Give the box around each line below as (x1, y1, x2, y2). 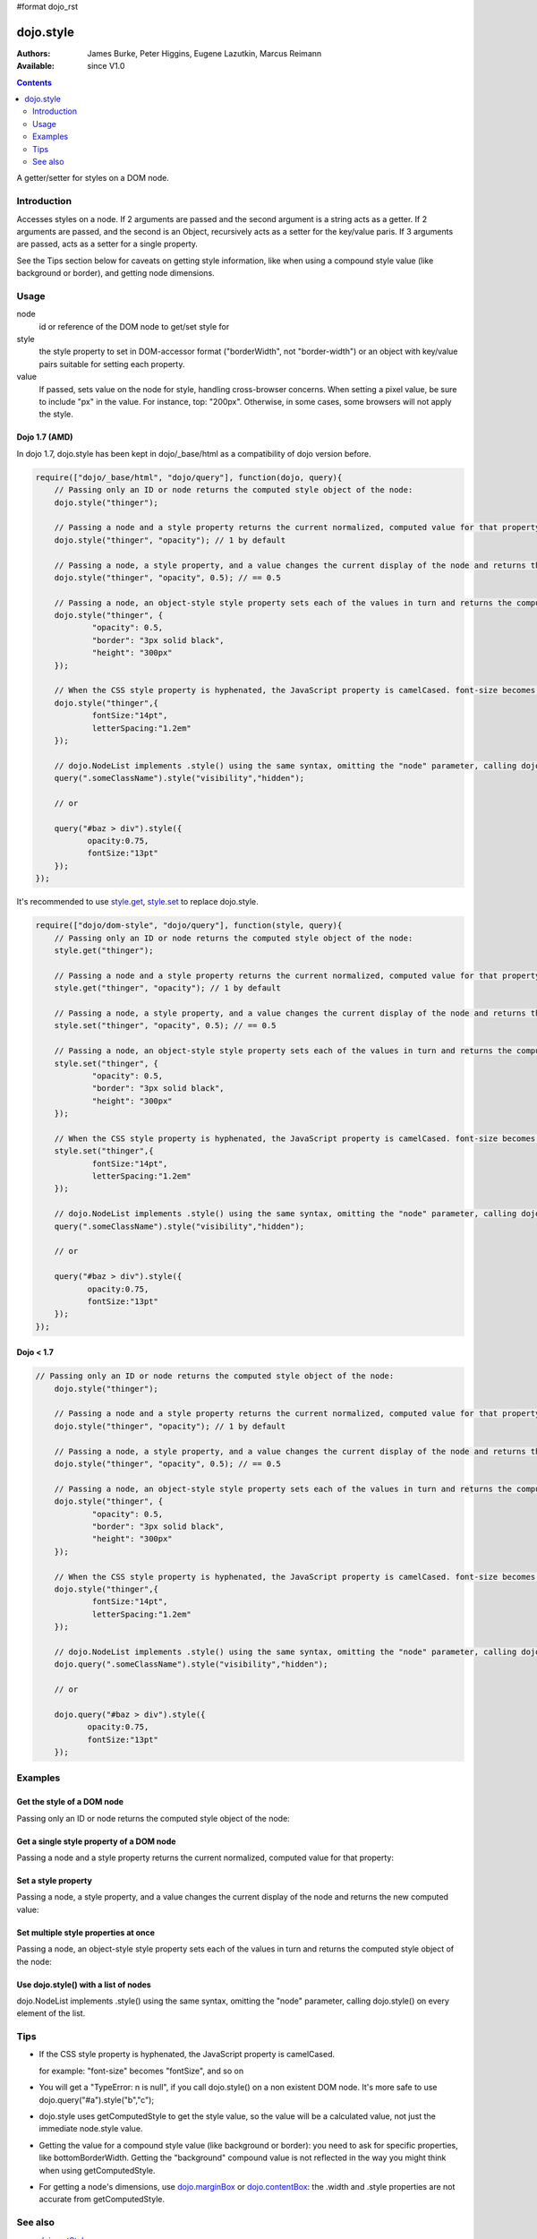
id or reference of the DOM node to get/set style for (38, 321, 230, 331)
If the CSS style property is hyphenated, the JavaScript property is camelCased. (38, 2049, 336, 2060)
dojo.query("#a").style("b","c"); (38, 2094, 155, 2105)
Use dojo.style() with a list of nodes (16, 1979, 151, 1990)
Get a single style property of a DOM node (16, 1836, 176, 1847)
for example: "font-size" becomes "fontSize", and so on (38, 2065, 244, 2076)
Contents (16, 77, 53, 88)
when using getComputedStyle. (38, 2165, 156, 2175)
